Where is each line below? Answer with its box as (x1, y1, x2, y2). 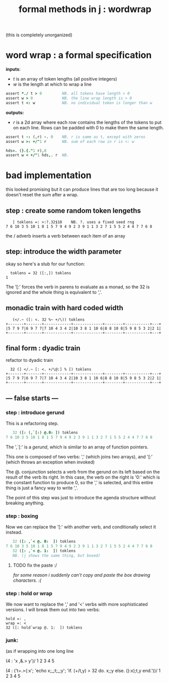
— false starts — (6, 394, 59, 402)
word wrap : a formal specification (6, 49, 152, 61)
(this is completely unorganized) (6, 32, 72, 38)
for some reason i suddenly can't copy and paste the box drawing (13, 572, 150, 578)
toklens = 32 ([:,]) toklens (10, 270, 71, 275)
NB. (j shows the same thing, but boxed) (12, 553, 101, 558)
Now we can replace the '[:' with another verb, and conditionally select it (6, 524, 156, 530)
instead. (6, 529, 23, 536)
